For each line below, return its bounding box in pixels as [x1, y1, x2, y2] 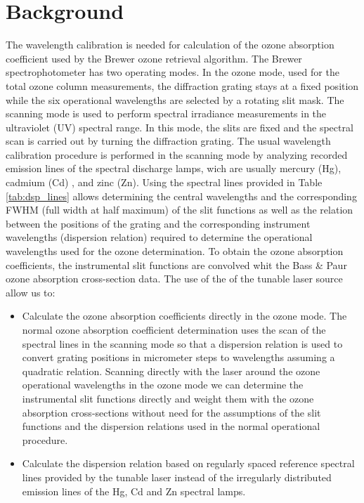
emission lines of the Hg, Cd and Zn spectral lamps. [22, 483, 246, 498]
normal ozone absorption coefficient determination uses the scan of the [22, 322, 326, 337]
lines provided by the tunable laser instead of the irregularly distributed [22, 469, 332, 484]
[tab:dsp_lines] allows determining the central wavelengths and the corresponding [6, 188, 357, 203]
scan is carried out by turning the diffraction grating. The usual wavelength [6, 133, 331, 148]
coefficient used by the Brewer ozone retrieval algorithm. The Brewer [6, 51, 302, 65]
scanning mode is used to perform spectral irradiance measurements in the [6, 106, 327, 121]
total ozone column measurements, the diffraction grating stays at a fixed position [6, 78, 359, 93]
